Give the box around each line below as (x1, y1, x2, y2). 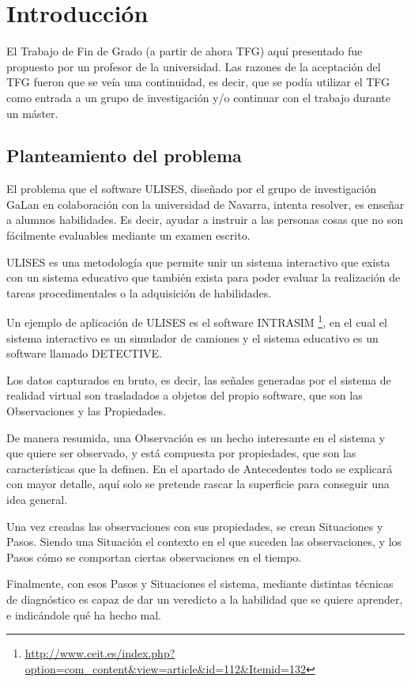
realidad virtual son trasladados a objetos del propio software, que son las (6, 387, 363, 404)
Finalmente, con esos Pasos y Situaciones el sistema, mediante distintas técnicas (6, 575, 394, 592)
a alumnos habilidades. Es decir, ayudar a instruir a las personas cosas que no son (6, 211, 404, 228)
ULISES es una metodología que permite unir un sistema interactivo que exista (6, 253, 390, 270)
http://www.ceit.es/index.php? (25, 645, 175, 661)
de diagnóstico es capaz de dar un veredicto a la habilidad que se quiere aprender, (6, 591, 403, 608)
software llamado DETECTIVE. (6, 345, 162, 362)
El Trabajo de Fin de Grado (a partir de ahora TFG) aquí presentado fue (6, 43, 363, 59)
